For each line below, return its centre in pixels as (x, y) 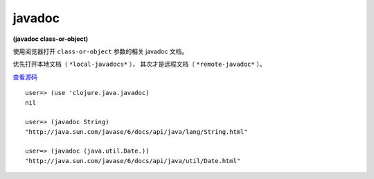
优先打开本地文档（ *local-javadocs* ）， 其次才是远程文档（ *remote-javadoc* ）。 (139, 64)
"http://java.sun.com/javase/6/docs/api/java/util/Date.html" (133, 161)
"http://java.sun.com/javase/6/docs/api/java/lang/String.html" (137, 131)
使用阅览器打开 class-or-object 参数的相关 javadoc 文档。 (100, 51)
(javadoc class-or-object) (51, 39)
